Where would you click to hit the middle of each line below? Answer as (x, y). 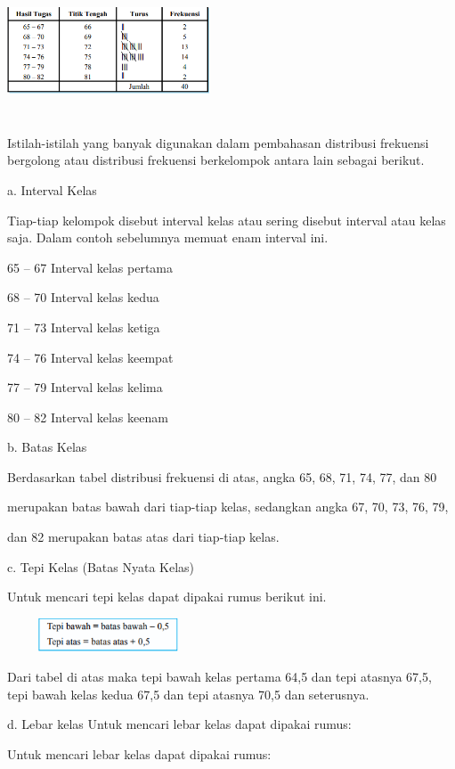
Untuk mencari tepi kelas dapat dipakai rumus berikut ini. (167, 597)
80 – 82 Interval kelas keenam (88, 417)
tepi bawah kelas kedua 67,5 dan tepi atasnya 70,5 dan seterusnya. (188, 694)
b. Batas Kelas (47, 447)
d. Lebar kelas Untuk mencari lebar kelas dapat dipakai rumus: (179, 724)
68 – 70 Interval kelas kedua (83, 297)
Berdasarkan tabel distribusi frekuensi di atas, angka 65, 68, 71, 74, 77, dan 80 (222, 476)
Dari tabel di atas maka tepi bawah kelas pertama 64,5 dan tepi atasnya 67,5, (219, 677)
